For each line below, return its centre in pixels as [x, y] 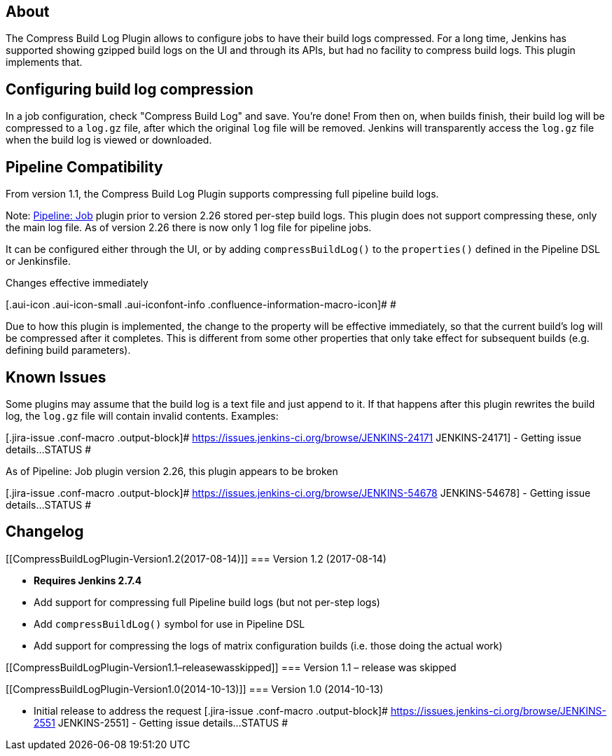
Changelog [45, 532]
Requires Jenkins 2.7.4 [88, 580]
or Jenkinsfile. [38, 261]
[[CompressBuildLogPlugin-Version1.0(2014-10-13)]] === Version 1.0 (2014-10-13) [195, 689]
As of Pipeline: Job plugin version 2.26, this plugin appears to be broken [172, 471]
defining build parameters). [68, 350]
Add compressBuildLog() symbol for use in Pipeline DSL [169, 624]
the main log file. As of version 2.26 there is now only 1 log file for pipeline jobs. [189, 228]
